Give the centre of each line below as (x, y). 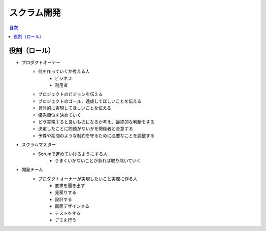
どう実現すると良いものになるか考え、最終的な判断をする (96, 122)
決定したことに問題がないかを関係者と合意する (85, 129)
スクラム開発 (35, 13)
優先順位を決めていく (60, 115)
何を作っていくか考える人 (64, 71)
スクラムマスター (39, 145)
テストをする (68, 213)
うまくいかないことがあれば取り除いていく (98, 161)
